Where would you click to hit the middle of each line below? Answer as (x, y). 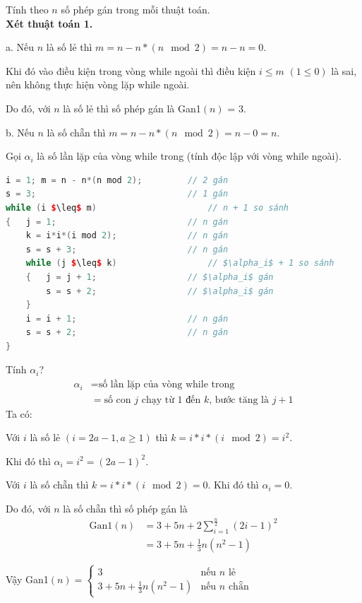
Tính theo (27, 9)
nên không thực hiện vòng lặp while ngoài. (98, 84)
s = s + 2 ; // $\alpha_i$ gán (160, 291)
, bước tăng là (239, 400)
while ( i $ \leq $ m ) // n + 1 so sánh (147, 207)
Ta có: (19, 413)
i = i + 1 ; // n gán (127, 318)
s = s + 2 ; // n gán (127, 333)
